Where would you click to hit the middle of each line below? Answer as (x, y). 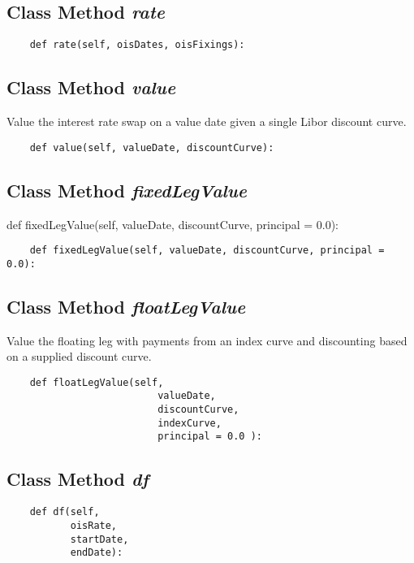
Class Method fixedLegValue (127, 190)
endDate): (97, 553)
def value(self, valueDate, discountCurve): (152, 147)
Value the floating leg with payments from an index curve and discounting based (207, 340)
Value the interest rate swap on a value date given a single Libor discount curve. (207, 121)
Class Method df (78, 479)
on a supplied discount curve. (79, 356)
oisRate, (94, 525)
